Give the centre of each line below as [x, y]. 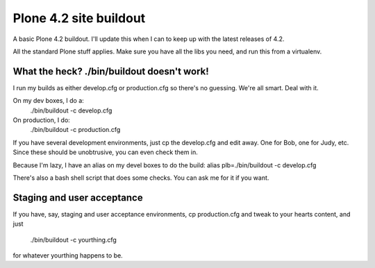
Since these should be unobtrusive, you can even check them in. [105, 152]
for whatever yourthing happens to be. [68, 256]
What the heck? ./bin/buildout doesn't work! [111, 71]
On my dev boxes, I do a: [49, 101]
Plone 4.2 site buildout [79, 18]
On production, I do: [42, 120]
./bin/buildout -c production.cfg [75, 130]
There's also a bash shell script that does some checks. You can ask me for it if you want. [141, 178]
